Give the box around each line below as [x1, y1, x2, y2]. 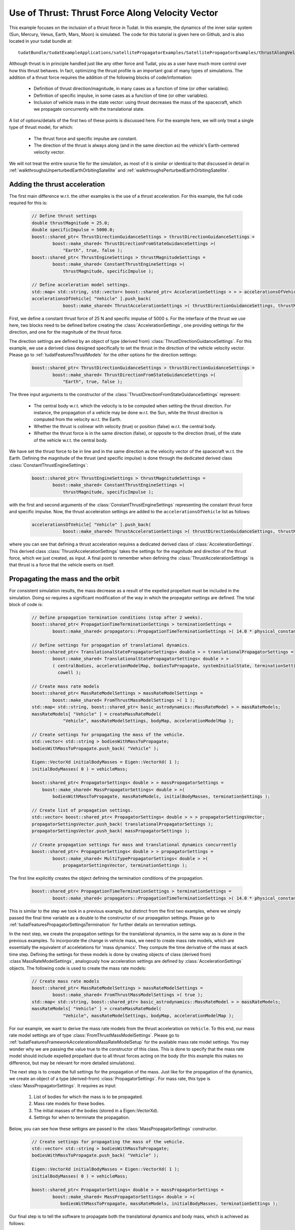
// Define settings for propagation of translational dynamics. [31, 642, 190, 648]
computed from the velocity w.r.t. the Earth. [33, 416, 122, 423]
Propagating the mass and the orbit [9, 575, 120, 583]
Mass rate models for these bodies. [33, 1101, 106, 1107]
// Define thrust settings [31, 213, 97, 219]
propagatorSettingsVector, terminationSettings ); [62, 862, 188, 868]
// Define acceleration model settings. [31, 282, 130, 288]
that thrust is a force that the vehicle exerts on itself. [9, 562, 115, 568]
